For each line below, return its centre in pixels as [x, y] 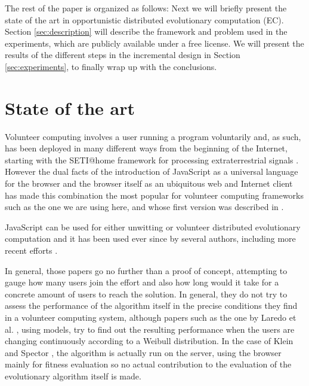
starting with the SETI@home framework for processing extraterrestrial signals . [152, 159]
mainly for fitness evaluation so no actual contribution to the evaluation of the [148, 364]
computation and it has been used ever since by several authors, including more [150, 238]
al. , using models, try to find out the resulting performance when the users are [150, 329]
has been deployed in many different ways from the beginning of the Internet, [146, 148]
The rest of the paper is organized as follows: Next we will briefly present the [146, 8]
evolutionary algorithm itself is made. [73, 376]
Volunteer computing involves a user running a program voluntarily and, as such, [153, 136]
